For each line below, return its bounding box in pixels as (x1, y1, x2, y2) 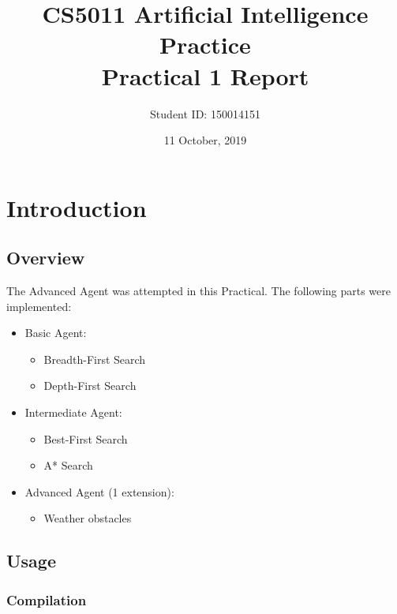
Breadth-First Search (43, 350, 146, 367)
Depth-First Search (43, 377, 137, 394)
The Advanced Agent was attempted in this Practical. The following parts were (6, 283, 391, 299)
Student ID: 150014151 (150, 105, 260, 122)
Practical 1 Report (101, 59, 309, 92)
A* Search (43, 457, 93, 474)
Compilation (6, 590, 87, 609)
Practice (159, 28, 251, 61)
